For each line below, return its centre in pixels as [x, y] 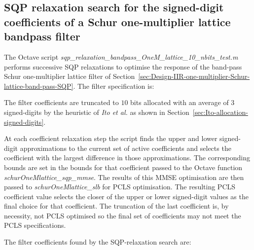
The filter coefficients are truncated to [61, 102]
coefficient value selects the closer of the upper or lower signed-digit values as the [126, 196]
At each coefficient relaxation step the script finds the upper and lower [111, 138]
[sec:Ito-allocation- [220, 112]
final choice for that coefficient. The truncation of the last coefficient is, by [116, 206]
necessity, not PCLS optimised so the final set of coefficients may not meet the [123, 215]
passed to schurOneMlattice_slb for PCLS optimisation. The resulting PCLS [120, 187]
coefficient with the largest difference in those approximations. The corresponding [127, 158]
